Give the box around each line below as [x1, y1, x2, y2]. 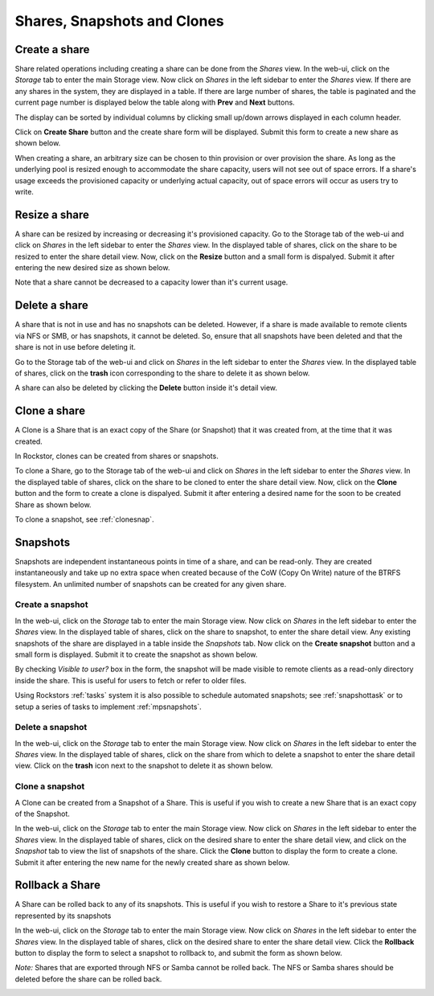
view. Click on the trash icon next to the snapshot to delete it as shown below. [14, 760, 273, 771]
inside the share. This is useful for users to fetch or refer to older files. [14, 675, 247, 685]
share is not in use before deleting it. [14, 342, 137, 352]
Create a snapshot [14, 599, 88, 610]
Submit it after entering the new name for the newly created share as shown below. [14, 857, 290, 867]
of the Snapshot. [14, 809, 70, 818]
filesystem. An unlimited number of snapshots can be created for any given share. [14, 579, 287, 588]
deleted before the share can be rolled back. [14, 973, 162, 984]
